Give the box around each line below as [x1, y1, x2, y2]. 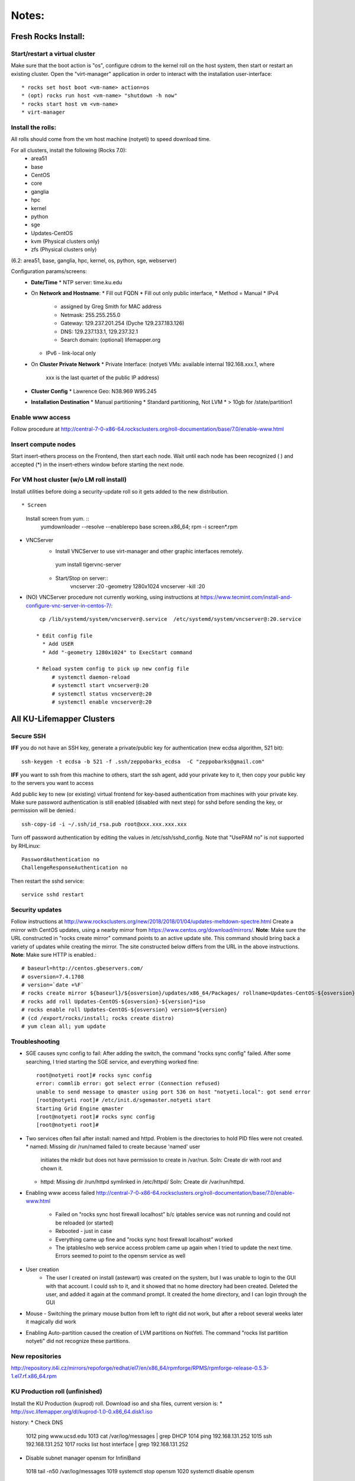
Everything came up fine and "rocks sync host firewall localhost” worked [55, 1236, 233, 1243]
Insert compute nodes [11, 440, 76, 448]
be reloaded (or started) [55, 1219, 114, 1226]
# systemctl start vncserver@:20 [51, 682, 149, 689]
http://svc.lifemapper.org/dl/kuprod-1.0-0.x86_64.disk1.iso [11, 1408, 153, 1415]
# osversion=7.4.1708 [21, 973, 84, 980]
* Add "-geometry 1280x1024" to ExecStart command [42, 649, 192, 656]
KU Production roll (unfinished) [11, 1387, 103, 1396]
